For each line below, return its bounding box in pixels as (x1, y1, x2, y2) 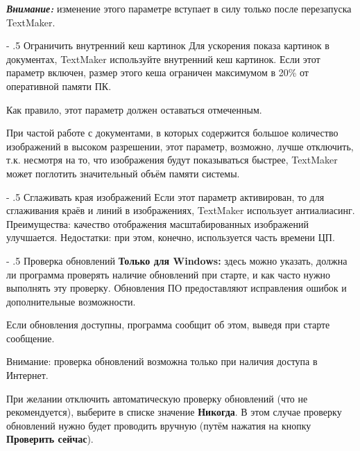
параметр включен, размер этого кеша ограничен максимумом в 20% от (6, 65, 309, 80)
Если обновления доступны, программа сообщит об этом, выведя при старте (6, 317, 330, 332)
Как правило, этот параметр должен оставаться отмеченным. (6, 102, 262, 116)
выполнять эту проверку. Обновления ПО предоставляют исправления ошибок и (6, 281, 347, 295)
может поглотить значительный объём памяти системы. (6, 166, 240, 180)
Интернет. (6, 368, 49, 382)
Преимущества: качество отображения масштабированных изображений (6, 216, 309, 231)
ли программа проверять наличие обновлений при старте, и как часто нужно (6, 267, 331, 281)
